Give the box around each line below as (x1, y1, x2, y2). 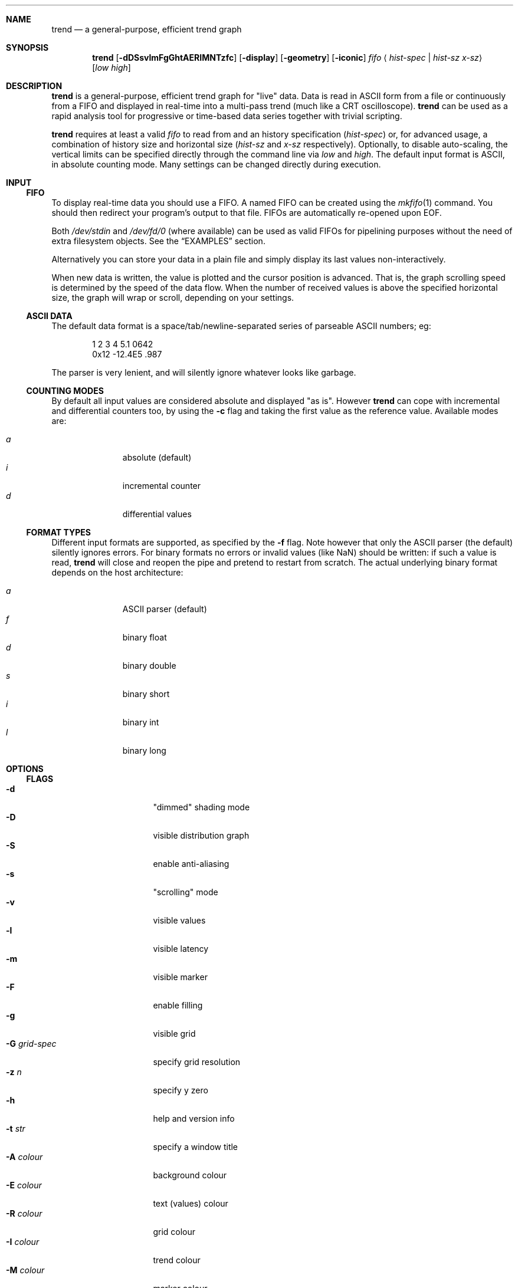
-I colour (6, 1237, 40, 1247)
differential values (122, 509, 192, 519)
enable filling (153, 1000, 203, 1010)
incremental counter (122, 481, 201, 491)
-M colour (6, 1265, 45, 1275)
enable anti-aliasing (153, 859, 230, 869)
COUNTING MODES (26, 386, 104, 396)
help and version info (153, 1113, 235, 1123)
